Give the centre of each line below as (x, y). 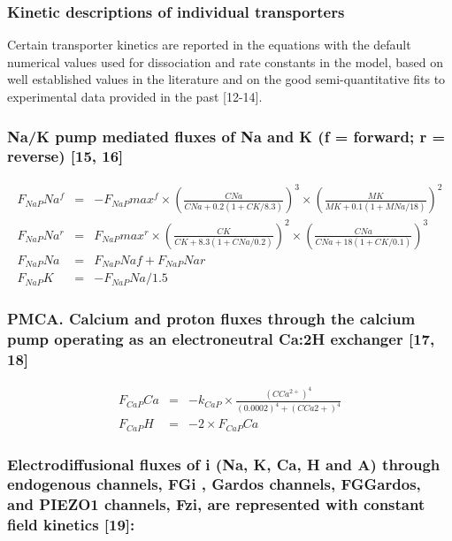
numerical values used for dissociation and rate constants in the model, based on (225, 61)
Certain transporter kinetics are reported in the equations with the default (209, 45)
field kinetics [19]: (71, 525)
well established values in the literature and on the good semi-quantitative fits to (226, 79)
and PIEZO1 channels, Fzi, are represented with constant (216, 504)
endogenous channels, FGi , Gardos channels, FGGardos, (214, 484)
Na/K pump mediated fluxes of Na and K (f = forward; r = (226, 136)
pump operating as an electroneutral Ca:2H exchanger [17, (221, 339)
